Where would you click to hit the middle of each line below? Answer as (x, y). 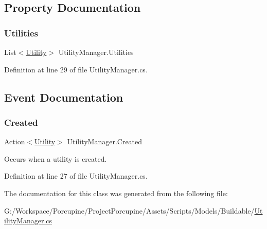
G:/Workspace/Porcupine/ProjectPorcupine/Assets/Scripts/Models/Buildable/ (129, 210)
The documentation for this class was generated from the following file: (116, 193)
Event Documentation (64, 97)
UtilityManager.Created (105, 141)
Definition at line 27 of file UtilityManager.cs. (76, 176)
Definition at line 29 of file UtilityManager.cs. (76, 69)
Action (15, 141)
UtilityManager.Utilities (96, 52)
